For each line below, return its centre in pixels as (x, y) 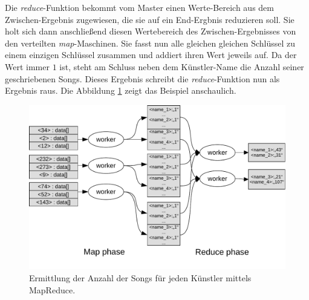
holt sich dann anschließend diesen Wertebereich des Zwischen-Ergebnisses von (151, 31)
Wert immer (27, 66)
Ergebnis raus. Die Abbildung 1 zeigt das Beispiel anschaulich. (121, 90)
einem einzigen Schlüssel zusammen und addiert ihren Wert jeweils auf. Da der (151, 55)
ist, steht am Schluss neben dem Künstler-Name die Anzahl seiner (182, 66)
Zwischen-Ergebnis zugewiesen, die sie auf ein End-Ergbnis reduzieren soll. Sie (150, 19)
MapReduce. (52, 289)
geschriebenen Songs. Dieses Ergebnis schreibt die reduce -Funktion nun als (142, 78)
